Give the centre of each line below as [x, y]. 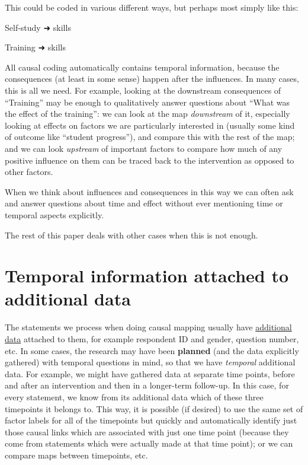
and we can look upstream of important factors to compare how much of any [144, 148]
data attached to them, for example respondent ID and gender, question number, [152, 339]
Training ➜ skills [35, 47]
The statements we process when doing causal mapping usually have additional [148, 327]
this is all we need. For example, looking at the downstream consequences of [143, 90]
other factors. [29, 172]
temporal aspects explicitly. [54, 214]
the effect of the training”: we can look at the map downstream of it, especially [147, 114]
